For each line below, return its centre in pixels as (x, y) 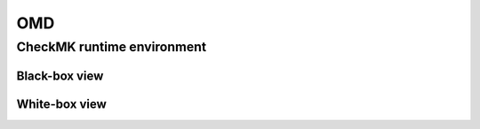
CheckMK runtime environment (112, 47)
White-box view (61, 104)
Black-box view (60, 76)
